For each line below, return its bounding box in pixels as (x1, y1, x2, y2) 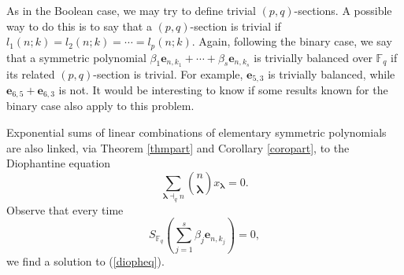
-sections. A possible (294, 2, 392, 18)
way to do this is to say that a (6, 17, 152, 34)
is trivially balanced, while (268, 65, 395, 82)
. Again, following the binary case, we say (191, 33, 392, 49)
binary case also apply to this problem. (6, 97, 195, 114)
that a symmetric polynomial (6, 49, 146, 65)
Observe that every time (6, 201, 124, 218)
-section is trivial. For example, (93, 65, 243, 82)
